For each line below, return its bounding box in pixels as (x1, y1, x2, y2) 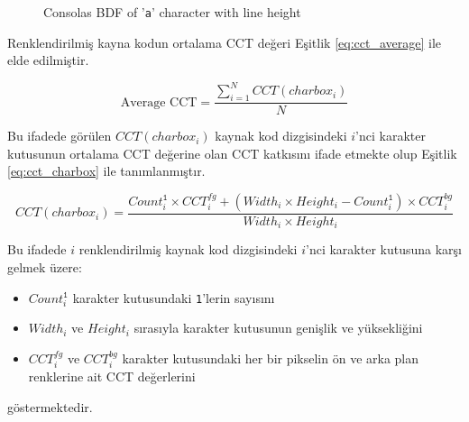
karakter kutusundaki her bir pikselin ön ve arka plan (122, 348, 419, 367)
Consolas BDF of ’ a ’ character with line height (43, 3, 301, 21)
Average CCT (120, 96, 198, 109)
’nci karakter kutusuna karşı (306, 240, 462, 259)
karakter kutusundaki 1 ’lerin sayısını (72, 288, 275, 307)
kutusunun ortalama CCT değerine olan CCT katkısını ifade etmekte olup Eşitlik (7, 143, 457, 162)
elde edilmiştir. (7, 50, 89, 69)
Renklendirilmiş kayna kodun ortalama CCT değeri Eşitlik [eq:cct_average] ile (7, 32, 442, 51)
